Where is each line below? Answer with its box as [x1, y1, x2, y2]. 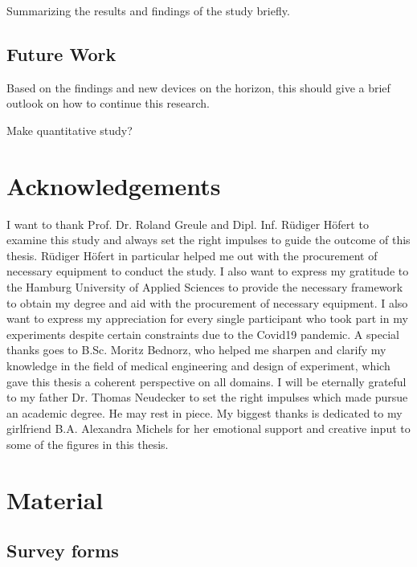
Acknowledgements [6, 169, 221, 202]
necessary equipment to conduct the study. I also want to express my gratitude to [6, 263, 409, 279]
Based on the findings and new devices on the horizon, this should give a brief [6, 79, 390, 96]
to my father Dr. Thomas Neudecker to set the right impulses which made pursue [6, 389, 408, 406]
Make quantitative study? [6, 121, 133, 138]
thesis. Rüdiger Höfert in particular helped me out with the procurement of [6, 247, 378, 263]
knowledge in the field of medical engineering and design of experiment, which [6, 357, 390, 374]
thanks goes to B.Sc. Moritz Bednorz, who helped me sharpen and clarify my [6, 341, 386, 358]
